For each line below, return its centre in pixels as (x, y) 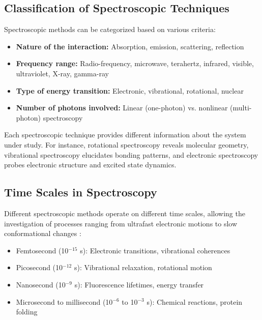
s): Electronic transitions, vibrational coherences (155, 250)
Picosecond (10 (39, 267)
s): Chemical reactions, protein (195, 301)
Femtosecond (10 (42, 250)
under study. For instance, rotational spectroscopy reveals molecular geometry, (126, 144)
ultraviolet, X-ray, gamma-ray (62, 73)
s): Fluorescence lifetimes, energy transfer (139, 284)
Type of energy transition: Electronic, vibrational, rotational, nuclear (130, 90)
